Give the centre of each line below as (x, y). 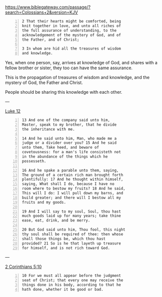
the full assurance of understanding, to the (69, 30)
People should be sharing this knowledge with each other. (64, 92)
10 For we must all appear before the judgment (71, 276)
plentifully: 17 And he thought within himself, (73, 179)
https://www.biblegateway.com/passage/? (48, 7)
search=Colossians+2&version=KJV (41, 12)
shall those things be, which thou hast (64, 239)
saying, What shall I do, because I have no (68, 184)
